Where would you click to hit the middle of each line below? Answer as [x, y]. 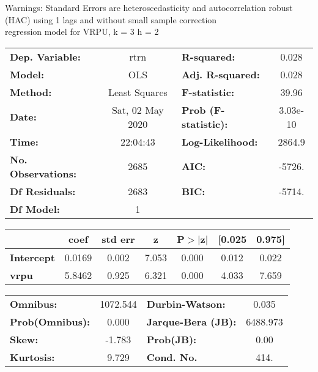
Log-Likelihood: [220, 141]
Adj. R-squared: [220, 74]
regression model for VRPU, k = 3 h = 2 [82, 32]
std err [118, 239]
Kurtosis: [32, 357]
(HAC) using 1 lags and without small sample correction [111, 19]
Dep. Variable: [45, 56]
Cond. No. [172, 357]
